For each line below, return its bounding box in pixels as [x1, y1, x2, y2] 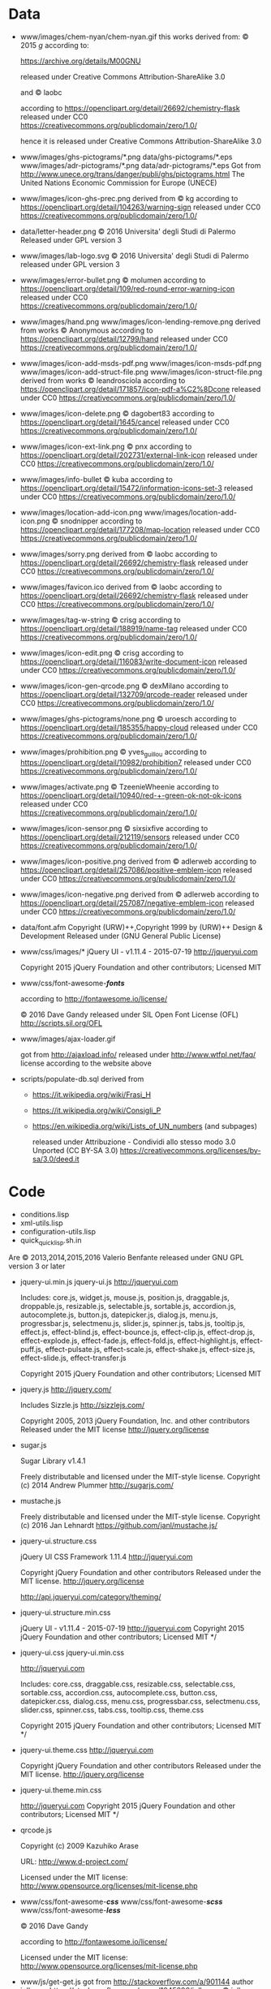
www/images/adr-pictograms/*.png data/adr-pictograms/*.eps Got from [19, 160, 261, 170]
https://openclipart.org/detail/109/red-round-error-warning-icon [19, 283, 235, 293]
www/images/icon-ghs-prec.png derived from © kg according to [19, 193, 239, 203]
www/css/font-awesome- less [19, 1905, 121, 1915]
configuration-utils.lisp [19, 1226, 96, 1236]
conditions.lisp [19, 1209, 70, 1219]
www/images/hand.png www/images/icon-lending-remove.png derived [19, 316, 261, 326]
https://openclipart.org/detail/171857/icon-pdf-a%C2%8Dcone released [19, 384, 261, 394]
